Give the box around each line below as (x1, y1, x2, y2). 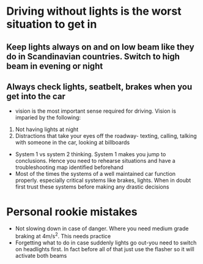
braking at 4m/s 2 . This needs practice (15, 232, 111, 239)
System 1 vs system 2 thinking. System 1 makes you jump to (15, 151, 166, 158)
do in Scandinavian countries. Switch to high (6, 51, 180, 62)
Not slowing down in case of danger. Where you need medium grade (15, 225, 189, 232)
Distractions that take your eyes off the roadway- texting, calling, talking (15, 132, 197, 140)
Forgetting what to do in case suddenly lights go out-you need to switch (15, 239, 197, 246)
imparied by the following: (15, 114, 81, 121)
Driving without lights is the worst (6, 4, 182, 18)
